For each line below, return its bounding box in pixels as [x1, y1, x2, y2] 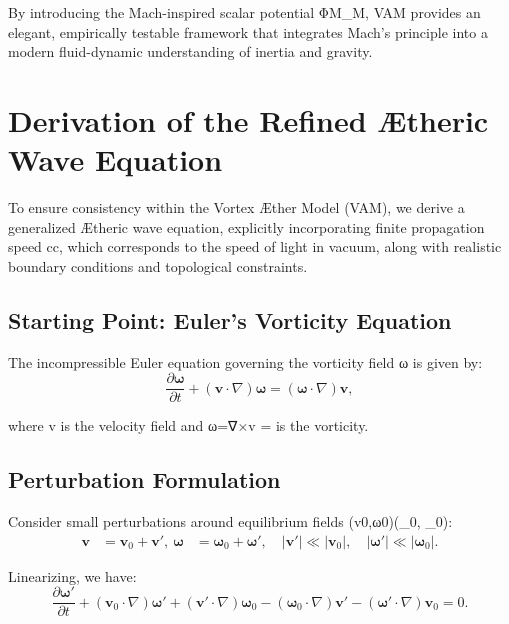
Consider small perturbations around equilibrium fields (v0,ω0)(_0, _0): [8, 511, 453, 532]
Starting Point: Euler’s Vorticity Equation [8, 304, 452, 335]
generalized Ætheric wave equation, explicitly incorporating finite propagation [8, 216, 485, 237]
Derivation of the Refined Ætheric [8, 99, 489, 140]
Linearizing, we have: [8, 565, 137, 586]
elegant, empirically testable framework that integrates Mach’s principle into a [8, 21, 488, 42]
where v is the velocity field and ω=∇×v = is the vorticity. [8, 415, 369, 436]
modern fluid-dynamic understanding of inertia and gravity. [8, 41, 373, 62]
